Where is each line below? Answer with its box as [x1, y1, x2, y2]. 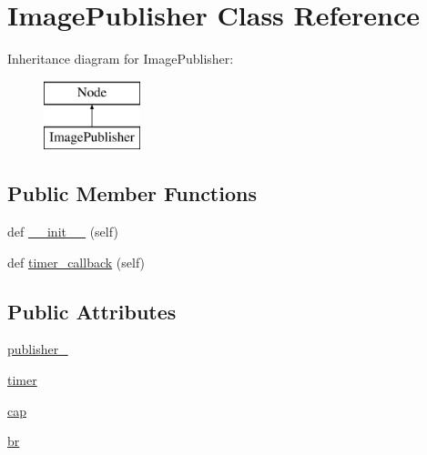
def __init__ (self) [7, 222, 118, 241]
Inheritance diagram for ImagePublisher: [7, 49, 234, 68]
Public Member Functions [7, 179, 257, 207]
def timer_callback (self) [7, 252, 146, 271]
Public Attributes [7, 297, 177, 325]
